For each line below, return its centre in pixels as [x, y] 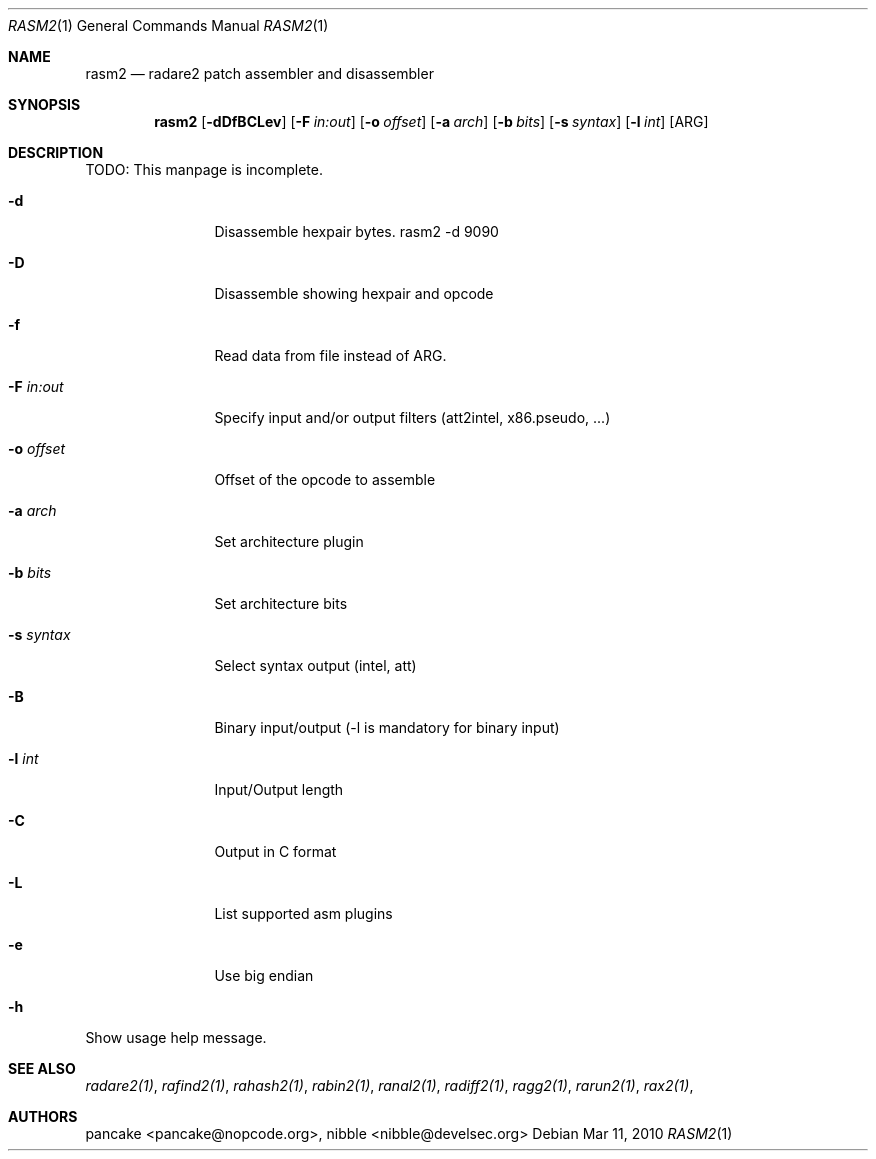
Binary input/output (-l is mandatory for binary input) [387, 727]
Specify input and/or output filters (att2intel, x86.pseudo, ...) [412, 417]
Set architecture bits [281, 603]
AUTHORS [43, 1116]
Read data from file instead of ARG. [330, 355]
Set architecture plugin [289, 541]
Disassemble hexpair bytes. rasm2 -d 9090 [356, 231]
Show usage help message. [176, 1037]
